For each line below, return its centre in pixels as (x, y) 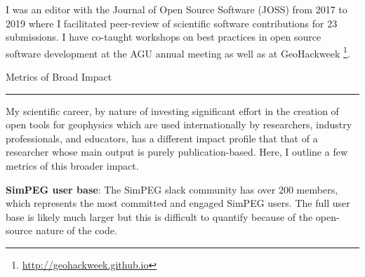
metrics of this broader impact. (72, 165)
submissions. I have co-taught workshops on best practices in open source (164, 37)
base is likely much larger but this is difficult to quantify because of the (159, 216)
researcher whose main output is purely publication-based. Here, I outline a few (177, 152)
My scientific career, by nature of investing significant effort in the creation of (172, 110)
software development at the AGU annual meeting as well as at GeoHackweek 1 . (178, 52)
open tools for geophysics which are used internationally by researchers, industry (179, 124)
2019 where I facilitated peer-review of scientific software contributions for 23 (172, 23)
